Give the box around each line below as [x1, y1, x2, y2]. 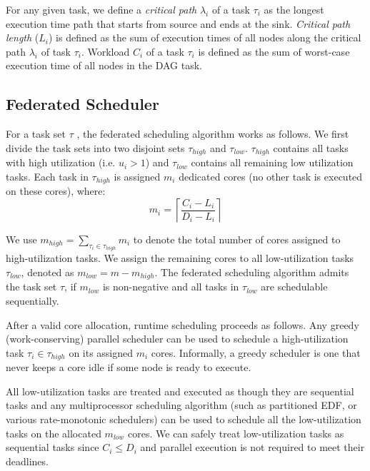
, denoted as [21, 264, 74, 279]
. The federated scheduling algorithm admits [154, 264, 349, 279]
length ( [6, 30, 39, 45]
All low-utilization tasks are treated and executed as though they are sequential [6, 383, 354, 398]
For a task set [6, 126, 66, 141]
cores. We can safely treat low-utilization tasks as [128, 425, 344, 440]
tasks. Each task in [6, 168, 89, 183]
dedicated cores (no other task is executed [179, 168, 363, 183]
